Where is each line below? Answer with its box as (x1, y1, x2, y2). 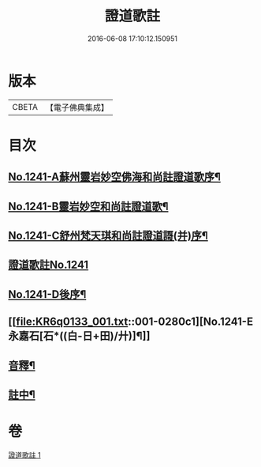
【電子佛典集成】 (45, 102, 109, 113)
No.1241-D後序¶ (8, 288, 87, 301)
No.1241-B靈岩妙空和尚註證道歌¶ (8, 199, 169, 213)
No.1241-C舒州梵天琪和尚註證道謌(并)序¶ (8, 229, 209, 243)
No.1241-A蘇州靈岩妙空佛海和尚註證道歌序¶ (8, 171, 221, 184)
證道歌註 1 (8, 450, 41, 459)
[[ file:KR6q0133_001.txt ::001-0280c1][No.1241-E (8, 315, 254, 329)
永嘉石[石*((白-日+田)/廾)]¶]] (8, 330, 151, 343)
